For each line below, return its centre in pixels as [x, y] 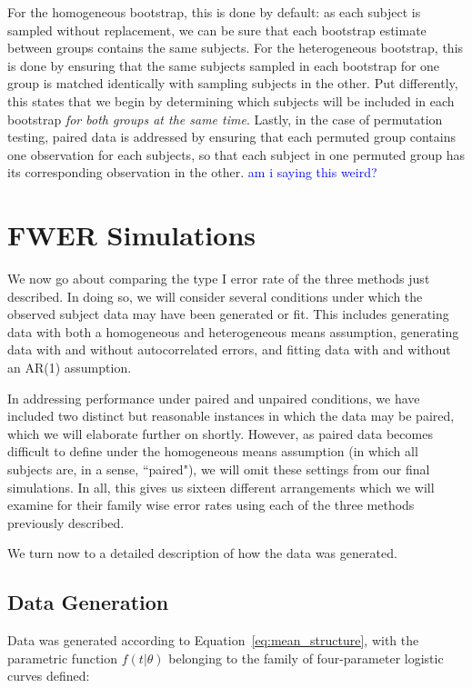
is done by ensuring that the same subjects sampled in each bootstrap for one [224, 65]
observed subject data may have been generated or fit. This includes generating [228, 314]
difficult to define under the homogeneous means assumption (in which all [213, 451]
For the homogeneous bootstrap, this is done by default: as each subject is [214, 12]
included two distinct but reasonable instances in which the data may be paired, [231, 416]
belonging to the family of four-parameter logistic [306, 658]
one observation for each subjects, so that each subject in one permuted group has [236, 154]
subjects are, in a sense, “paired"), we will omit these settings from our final [219, 469]
